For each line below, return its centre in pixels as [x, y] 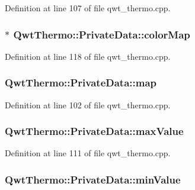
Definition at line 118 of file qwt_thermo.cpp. [88, 56]
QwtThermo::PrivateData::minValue [93, 179]
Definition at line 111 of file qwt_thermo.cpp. [88, 153]
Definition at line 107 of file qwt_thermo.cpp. [88, 8]
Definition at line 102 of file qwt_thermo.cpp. [88, 104]
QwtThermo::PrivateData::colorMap [102, 34]
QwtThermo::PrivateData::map [81, 83]
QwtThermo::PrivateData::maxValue [94, 131]
